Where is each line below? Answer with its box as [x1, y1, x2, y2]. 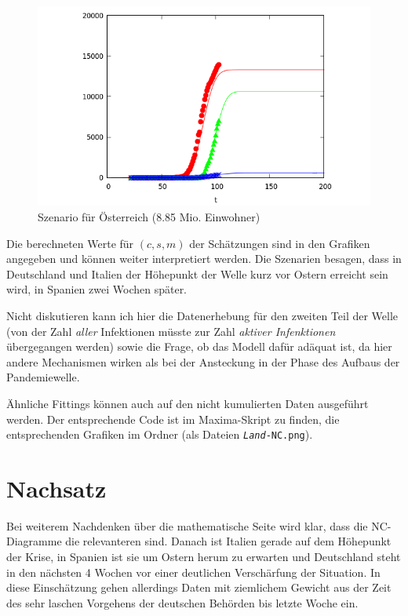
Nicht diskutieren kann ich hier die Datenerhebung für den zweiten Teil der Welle [6, 307, 399, 323]
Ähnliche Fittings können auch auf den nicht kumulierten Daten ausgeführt [6, 395, 369, 411]
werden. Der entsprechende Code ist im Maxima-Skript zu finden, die [6, 410, 340, 427]
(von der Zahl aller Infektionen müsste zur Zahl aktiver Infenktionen [6, 323, 336, 339]
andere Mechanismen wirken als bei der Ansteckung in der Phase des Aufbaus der [6, 353, 400, 370]
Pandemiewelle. [6, 369, 80, 385]
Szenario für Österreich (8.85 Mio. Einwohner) [38, 208, 260, 224]
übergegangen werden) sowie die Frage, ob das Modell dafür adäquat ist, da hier [6, 338, 392, 355]
